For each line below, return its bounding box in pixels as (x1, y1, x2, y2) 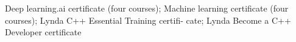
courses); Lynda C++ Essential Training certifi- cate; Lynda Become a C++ (5, 13, 291, 26)
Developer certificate (5, 26, 82, 38)
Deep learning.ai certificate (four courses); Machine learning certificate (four (5, 2, 289, 14)
